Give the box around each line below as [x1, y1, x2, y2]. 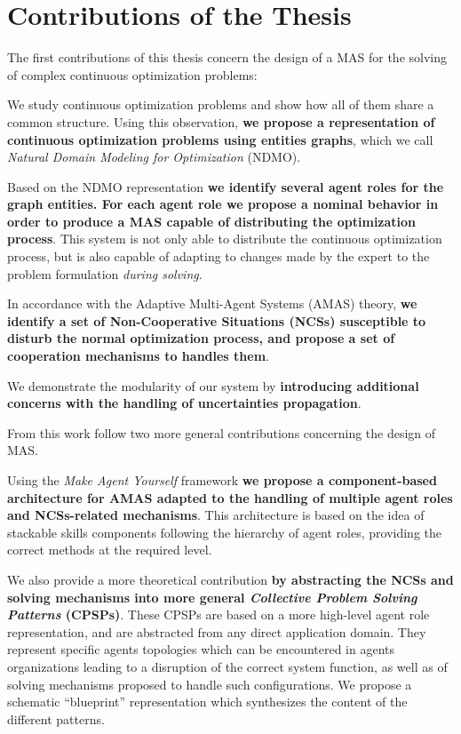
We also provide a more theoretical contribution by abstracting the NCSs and [7, 570, 454, 588]
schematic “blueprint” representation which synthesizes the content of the [7, 692, 408, 711]
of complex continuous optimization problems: [7, 65, 258, 84]
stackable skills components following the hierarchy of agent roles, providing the [7, 523, 441, 541]
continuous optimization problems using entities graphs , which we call [7, 130, 433, 148]
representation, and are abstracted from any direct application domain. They [7, 622, 426, 641]
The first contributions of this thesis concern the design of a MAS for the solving [7, 48, 447, 67]
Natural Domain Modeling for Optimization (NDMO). [7, 148, 301, 166]
